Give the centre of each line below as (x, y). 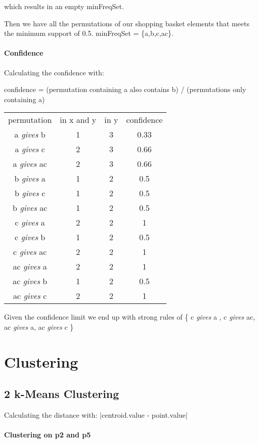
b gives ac (30, 208)
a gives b (30, 135)
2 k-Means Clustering (62, 394)
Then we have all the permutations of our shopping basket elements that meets (127, 23)
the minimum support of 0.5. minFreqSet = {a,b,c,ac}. (89, 33)
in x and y (78, 120)
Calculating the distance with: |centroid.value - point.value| (96, 415)
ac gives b (30, 281)
